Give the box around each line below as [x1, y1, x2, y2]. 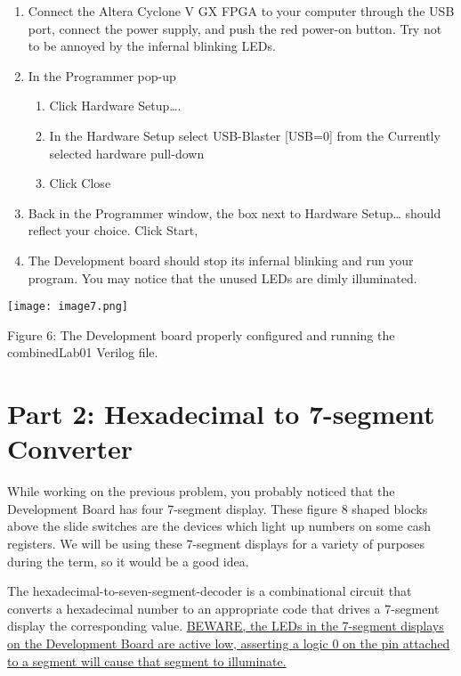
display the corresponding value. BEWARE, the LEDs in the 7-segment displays [7, 616, 444, 635]
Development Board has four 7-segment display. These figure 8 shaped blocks [7, 499, 428, 517]
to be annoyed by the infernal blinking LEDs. [28, 37, 276, 55]
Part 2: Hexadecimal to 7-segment [7, 395, 435, 432]
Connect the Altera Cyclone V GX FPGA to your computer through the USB [28, 2, 455, 20]
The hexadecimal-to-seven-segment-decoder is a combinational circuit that [7, 582, 412, 600]
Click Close [49, 174, 111, 192]
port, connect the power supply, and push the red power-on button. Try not [28, 19, 442, 37]
